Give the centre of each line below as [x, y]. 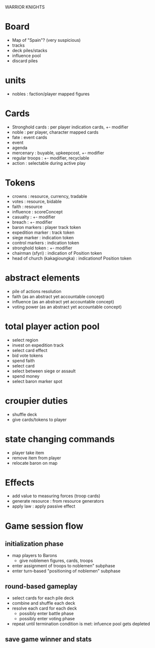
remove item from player [37, 458]
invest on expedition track [38, 345]
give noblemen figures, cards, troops [56, 560]
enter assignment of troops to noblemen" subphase [63, 566]
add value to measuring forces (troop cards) [56, 496]
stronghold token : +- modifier [42, 248]
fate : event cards [30, 137]
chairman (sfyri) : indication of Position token [57, 253]
